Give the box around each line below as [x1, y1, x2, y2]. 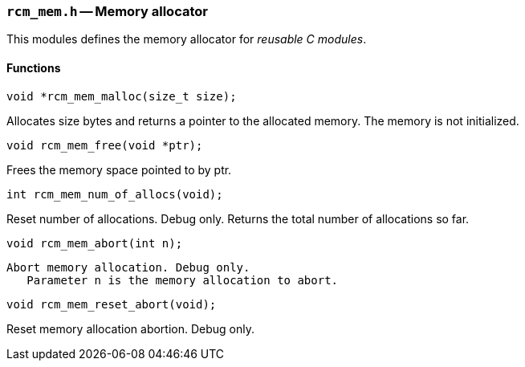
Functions [6, 60, 61, 75]
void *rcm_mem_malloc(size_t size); [6, 89, 237, 103]
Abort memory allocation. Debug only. [6, 260, 250, 274]
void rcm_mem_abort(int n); [6, 236, 183, 250]
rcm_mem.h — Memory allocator [6, 3, 208, 19]
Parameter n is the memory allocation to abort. [26, 273, 339, 287]
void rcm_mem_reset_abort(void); [6, 297, 217, 311]
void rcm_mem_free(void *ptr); [6, 138, 203, 152]
